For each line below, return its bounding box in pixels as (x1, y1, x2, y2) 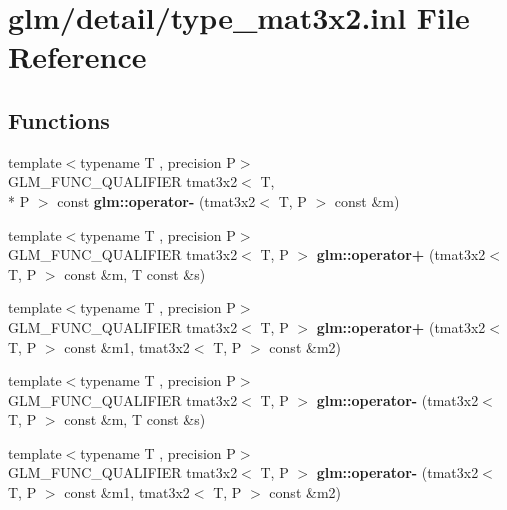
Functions (8, 104, 110, 135)
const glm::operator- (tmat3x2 (57, 190, 256, 211)
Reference (8, 36, 147, 77)
